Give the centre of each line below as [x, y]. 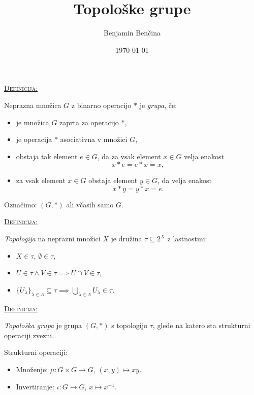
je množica [33, 122]
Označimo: [21, 204]
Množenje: [32, 369]
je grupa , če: [158, 105]
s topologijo [130, 325]
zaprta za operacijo [89, 122]
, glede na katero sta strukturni [201, 325]
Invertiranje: [35, 386]
